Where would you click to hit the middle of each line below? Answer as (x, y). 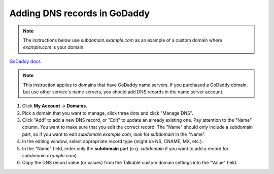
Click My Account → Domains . (55, 106)
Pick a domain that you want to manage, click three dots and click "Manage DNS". (108, 113)
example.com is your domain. (54, 47)
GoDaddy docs (25, 61)
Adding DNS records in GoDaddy (79, 13)
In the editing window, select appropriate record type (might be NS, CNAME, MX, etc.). (113, 142)
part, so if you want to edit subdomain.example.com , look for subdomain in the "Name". (114, 134)
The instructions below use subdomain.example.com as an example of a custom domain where (123, 40)
